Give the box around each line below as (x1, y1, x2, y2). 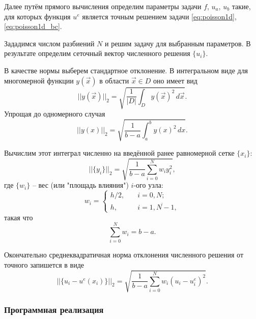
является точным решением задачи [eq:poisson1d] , (82, 11, 237, 21)
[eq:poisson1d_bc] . (4, 21, 62, 32)
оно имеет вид (153, 75, 197, 85)
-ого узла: (133, 180, 163, 190)
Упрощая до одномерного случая (4, 108, 105, 119)
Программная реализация (4, 303, 104, 316)
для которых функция (4, 11, 71, 21)
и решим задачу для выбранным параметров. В (104, 38, 251, 48)
